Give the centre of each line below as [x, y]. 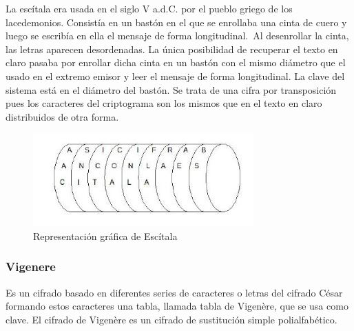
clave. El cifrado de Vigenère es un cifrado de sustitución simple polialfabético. [171, 319]
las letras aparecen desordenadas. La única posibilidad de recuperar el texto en [172, 49]
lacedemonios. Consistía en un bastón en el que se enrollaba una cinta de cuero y [176, 22]
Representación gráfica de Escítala [105, 235]
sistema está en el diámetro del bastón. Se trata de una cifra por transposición [171, 89]
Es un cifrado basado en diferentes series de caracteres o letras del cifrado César [174, 292]
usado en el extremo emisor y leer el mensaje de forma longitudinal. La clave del [175, 76]
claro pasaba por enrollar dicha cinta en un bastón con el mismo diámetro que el [176, 62]
